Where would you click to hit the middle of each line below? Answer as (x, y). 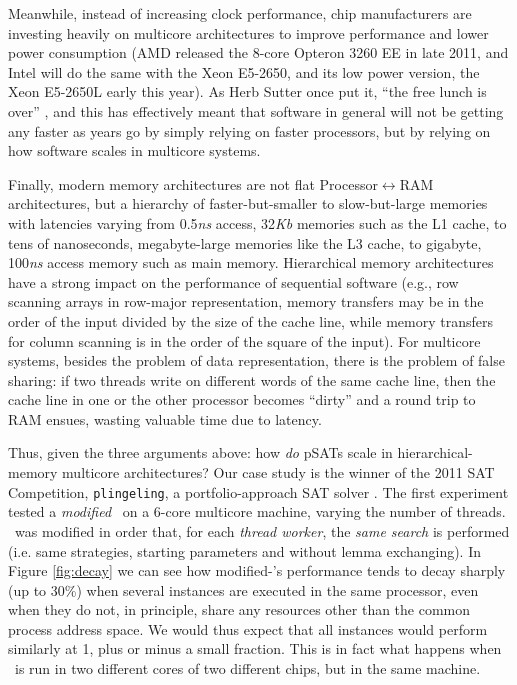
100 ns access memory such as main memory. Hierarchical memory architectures (251, 262)
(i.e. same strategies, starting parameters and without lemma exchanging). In (245, 550)
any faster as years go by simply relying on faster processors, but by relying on (249, 130)
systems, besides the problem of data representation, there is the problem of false (256, 360)
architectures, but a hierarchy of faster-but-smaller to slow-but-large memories (248, 203)
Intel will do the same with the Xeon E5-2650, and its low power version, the (244, 71)
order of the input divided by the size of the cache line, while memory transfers (250, 320)
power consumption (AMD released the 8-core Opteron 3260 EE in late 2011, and (258, 52)
